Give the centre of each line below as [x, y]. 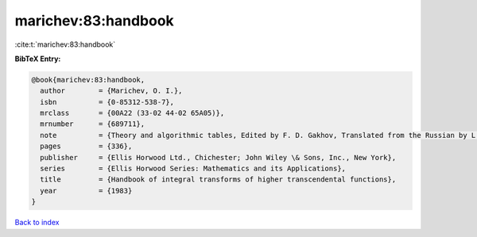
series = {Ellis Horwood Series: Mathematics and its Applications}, [193, 169]
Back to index [37, 223]
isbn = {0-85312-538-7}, [107, 102]
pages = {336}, [86, 146]
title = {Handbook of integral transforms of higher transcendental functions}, [218, 180]
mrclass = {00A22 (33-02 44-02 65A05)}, [132, 113]
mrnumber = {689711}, [93, 124]
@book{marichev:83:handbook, [88, 80]
